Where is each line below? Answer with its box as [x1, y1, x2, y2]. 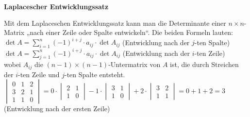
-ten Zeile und [18, 69, 60, 79]
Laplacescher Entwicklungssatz [4, 1, 109, 11]
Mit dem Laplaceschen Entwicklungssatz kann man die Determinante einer [4, 17, 226, 28]
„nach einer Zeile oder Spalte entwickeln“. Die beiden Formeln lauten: [26, 27, 233, 37]
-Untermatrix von [108, 59, 161, 69]
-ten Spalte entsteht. [65, 69, 125, 79]
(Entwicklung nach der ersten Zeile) [4, 103, 110, 114]
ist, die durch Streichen [170, 59, 239, 69]
